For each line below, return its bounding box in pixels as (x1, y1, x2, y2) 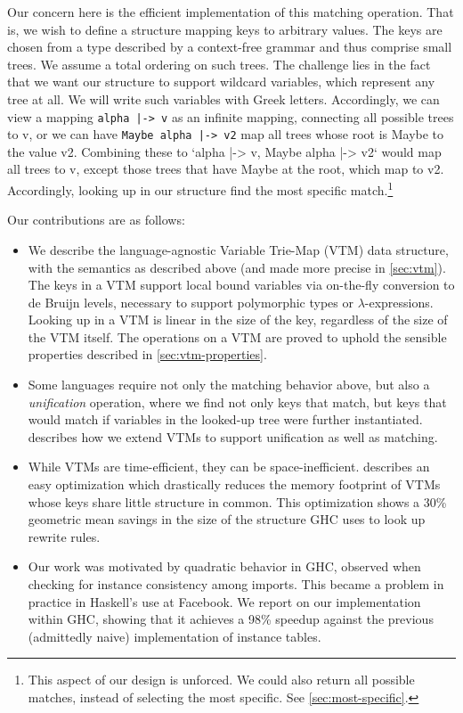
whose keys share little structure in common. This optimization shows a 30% (28, 492, 447, 511)
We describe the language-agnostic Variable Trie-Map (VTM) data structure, (28, 240, 449, 258)
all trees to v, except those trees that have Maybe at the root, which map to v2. (7, 160, 444, 178)
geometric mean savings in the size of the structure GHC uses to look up (28, 510, 426, 529)
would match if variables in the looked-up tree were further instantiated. (28, 410, 423, 429)
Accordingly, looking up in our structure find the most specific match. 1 (7, 178, 394, 199)
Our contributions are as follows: (7, 210, 185, 229)
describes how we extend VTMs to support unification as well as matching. (28, 427, 438, 446)
